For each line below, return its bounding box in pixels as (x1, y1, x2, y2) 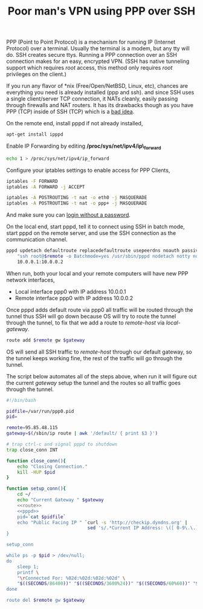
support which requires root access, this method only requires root (6, 64, 173, 71)
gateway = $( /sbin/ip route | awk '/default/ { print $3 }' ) (6, 430, 158, 436)
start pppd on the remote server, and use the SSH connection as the (6, 229, 176, 237)
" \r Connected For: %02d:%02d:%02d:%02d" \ (17, 575, 126, 581)
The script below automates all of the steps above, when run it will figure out (6, 372, 197, 380)
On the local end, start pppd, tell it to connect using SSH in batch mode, (6, 223, 185, 231)
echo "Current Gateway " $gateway (17, 497, 104, 503)
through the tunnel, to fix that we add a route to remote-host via (6, 319, 165, 326)
